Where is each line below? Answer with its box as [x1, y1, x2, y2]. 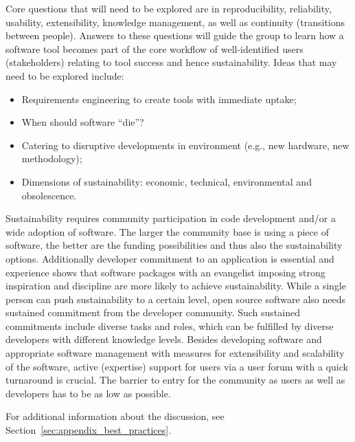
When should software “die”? [21, 115, 144, 129]
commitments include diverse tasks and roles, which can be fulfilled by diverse [5, 318, 334, 333]
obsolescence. [21, 188, 77, 202]
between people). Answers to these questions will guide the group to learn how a [5, 28, 344, 43]
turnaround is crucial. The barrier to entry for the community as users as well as [5, 373, 345, 387]
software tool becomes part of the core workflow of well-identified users [5, 41, 304, 56]
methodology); [21, 151, 82, 166]
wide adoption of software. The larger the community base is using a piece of [5, 224, 329, 239]
